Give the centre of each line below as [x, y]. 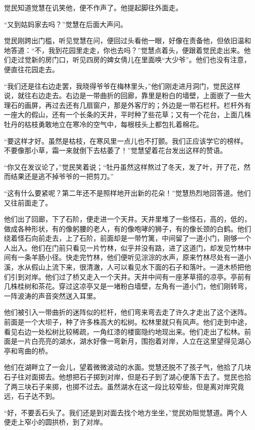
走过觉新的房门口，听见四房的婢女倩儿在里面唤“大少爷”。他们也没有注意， [131, 60]
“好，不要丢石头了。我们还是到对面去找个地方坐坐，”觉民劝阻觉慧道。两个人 [126, 412]
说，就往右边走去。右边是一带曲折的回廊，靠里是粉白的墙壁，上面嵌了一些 [124, 95]
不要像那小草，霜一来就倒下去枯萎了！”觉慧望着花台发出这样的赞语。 [115, 150]
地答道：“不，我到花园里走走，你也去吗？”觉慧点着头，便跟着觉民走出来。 [124, 50]
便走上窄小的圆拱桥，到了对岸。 [55, 422]
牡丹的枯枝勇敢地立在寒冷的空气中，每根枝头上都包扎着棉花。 [103, 124]
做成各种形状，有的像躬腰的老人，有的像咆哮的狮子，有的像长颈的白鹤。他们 [127, 228]
